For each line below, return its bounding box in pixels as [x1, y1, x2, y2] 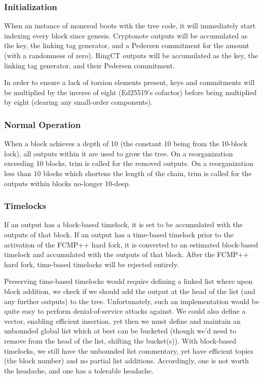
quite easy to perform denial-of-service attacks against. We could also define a [4, 306, 246, 316]
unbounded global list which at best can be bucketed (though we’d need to [4, 325, 236, 336]
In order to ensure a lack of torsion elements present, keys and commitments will [4, 77, 255, 88]
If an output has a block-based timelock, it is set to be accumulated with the [4, 219, 243, 230]
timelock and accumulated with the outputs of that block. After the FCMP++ [4, 249, 249, 260]
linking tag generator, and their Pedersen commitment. [4, 60, 175, 70]
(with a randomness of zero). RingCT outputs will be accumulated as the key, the [4, 50, 258, 60]
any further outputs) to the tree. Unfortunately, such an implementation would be [4, 296, 259, 306]
